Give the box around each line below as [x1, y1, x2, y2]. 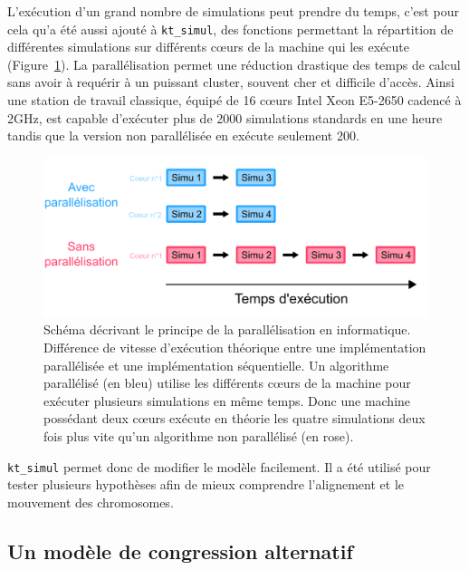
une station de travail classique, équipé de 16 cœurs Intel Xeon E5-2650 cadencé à [7, 91, 462, 110]
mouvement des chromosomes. [7, 492, 174, 511]
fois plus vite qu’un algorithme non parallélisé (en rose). [43, 426, 354, 445]
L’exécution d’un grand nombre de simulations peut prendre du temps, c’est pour [7, 2, 459, 20]
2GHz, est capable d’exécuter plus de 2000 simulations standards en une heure [7, 108, 443, 127]
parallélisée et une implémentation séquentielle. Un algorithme [43, 355, 389, 374]
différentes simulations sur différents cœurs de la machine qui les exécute [7, 37, 409, 56]
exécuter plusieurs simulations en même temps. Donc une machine [43, 391, 411, 410]
